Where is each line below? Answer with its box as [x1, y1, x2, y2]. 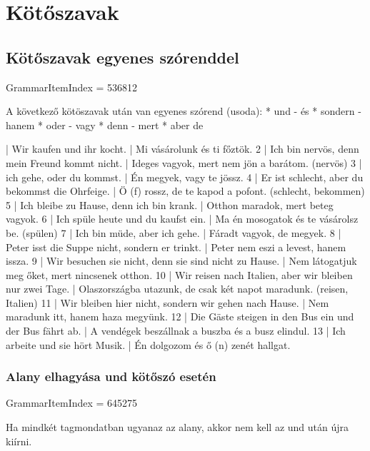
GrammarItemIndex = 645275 [6, 395, 138, 410]
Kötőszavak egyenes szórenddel [6, 46, 239, 68]
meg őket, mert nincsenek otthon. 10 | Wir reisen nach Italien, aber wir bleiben [6, 267, 353, 282]
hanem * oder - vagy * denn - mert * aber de [6, 117, 204, 132]
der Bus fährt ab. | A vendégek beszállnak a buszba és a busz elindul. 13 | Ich [6, 323, 346, 338]
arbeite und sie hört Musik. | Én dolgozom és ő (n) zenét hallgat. [6, 337, 291, 352]
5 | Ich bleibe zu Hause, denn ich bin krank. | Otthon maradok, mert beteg [6, 197, 334, 212]
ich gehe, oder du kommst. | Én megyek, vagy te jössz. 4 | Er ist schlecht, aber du [6, 169, 364, 184]
